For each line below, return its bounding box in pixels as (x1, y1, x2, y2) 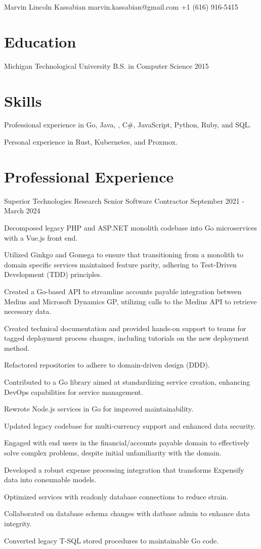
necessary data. (4, 306, 52, 316)
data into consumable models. (4, 474, 97, 485)
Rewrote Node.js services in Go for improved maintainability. (4, 403, 194, 414)
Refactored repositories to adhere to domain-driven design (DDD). (4, 359, 210, 370)
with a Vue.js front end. (4, 232, 78, 243)
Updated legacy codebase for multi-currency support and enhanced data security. (4, 420, 256, 431)
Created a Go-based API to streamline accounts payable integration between (4, 286, 242, 296)
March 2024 (4, 205, 40, 216)
